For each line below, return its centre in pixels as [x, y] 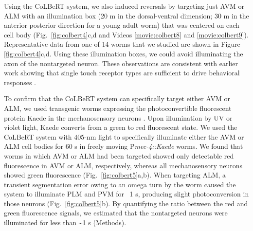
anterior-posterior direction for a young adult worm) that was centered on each [122, 25]
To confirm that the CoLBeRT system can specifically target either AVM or [117, 98]
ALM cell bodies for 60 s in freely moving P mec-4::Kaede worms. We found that [124, 146]
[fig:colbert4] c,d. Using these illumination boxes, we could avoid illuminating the [124, 53]
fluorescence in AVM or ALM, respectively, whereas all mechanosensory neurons [123, 165]
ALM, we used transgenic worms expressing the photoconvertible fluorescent [118, 108]
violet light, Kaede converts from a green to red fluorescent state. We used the [121, 127]
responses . [20, 82]
